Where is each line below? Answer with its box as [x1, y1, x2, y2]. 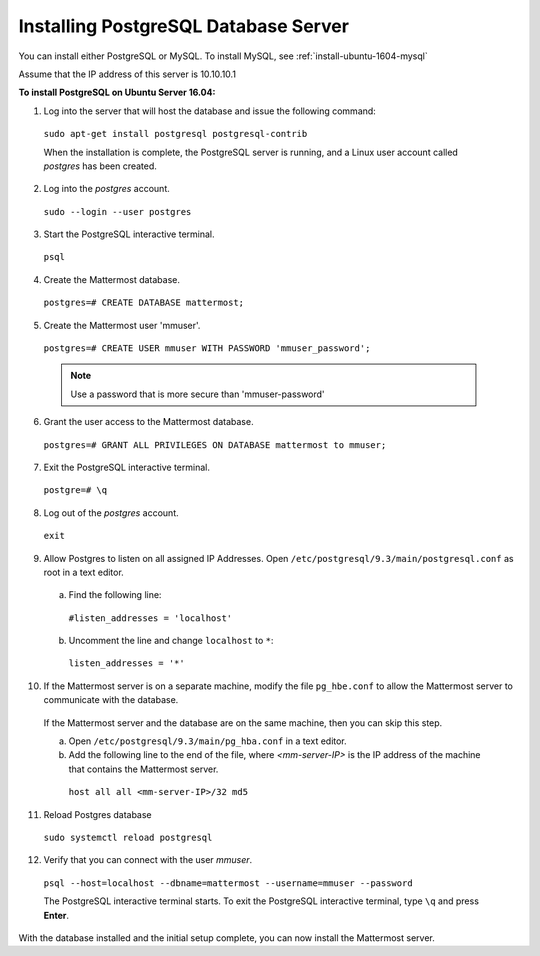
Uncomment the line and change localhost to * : [68, 635, 274, 647]
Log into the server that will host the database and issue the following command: [43, 105, 377, 117]
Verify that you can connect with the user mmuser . [43, 854, 253, 866]
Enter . [43, 909, 70, 921]
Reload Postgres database [43, 808, 152, 820]
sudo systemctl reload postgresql [43, 832, 213, 843]
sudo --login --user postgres [43, 206, 192, 217]
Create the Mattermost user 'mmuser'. [43, 319, 201, 331]
